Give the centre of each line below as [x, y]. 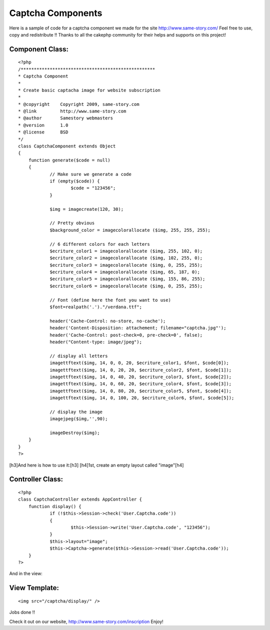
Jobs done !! [22, 613]
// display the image [76, 412]
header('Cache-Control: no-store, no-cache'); [108, 321]
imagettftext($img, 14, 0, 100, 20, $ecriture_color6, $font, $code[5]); [142, 398]
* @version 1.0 [43, 125]
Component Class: [39, 49]
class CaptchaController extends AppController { [80, 499]
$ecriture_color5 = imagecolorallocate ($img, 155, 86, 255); [127, 279]
